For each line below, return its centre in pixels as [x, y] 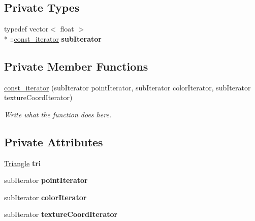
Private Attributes [54, 141]
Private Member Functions [76, 66]
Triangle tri [23, 163]
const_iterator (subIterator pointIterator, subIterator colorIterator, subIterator [127, 87]
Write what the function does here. [58, 114]
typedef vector [26, 29]
